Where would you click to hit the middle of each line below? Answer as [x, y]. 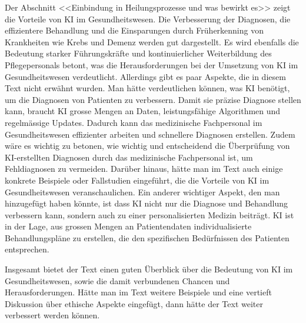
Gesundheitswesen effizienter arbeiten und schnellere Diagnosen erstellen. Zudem [150, 134]
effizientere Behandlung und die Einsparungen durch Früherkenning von [134, 30]
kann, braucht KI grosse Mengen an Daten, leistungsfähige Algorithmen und [143, 111]
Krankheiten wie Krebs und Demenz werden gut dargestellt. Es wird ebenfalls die [152, 41]
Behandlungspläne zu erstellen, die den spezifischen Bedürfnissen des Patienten [147, 237]
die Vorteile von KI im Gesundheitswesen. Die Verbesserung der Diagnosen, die [148, 19]
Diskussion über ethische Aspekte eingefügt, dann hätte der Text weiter [134, 303]
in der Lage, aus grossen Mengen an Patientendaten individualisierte [128, 226]
